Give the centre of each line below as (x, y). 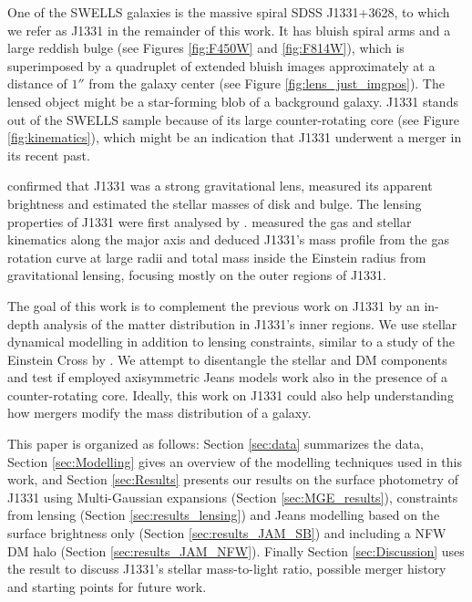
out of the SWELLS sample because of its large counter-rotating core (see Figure (233, 119)
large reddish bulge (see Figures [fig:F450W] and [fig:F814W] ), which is (206, 48)
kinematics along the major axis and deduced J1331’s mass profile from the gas (228, 239)
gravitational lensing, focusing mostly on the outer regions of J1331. (197, 275)
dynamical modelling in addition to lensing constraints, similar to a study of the (231, 342)
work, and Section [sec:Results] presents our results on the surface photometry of (233, 479)
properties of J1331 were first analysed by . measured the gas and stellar (210, 221)
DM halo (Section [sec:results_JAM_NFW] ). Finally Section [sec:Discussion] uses (236, 550)
